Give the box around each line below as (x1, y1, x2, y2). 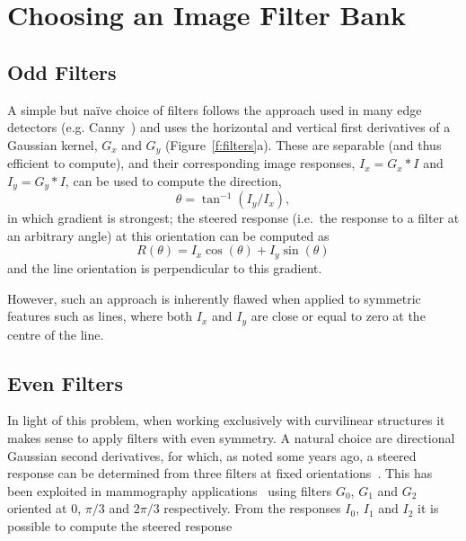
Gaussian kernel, (7, 135, 98, 154)
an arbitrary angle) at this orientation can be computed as (7, 226, 330, 244)
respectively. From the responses (163, 499, 341, 518)
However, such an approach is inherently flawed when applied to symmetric (7, 288, 421, 307)
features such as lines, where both (7, 306, 193, 325)
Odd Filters (7, 58, 117, 85)
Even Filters (7, 368, 124, 396)
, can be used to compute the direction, (65, 171, 282, 190)
